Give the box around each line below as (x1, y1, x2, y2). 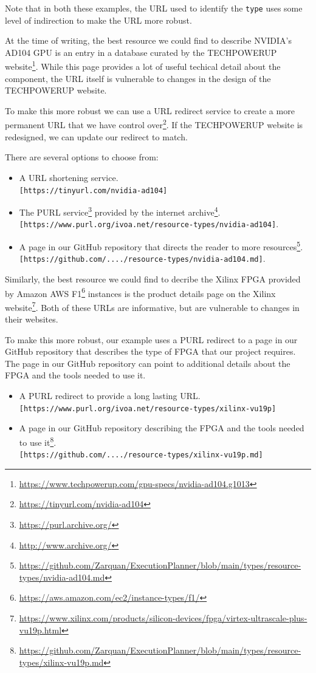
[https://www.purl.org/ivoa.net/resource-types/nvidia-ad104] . (19, 217, 279, 230)
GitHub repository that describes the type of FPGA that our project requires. (5, 345, 296, 358)
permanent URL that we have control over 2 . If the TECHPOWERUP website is (5, 117, 303, 131)
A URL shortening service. (19, 171, 118, 183)
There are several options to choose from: (5, 151, 159, 163)
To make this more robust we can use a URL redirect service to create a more (5, 104, 295, 117)
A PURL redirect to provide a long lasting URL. (19, 389, 201, 402)
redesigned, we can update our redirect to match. (5, 130, 188, 143)
